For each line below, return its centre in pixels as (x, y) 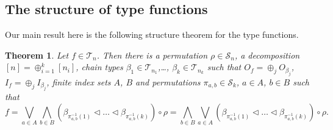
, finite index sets (79, 81)
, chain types (99, 67)
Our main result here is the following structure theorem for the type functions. (152, 34)
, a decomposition (267, 55)
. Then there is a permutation (152, 55)
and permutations (168, 81)
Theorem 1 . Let (37, 55)
